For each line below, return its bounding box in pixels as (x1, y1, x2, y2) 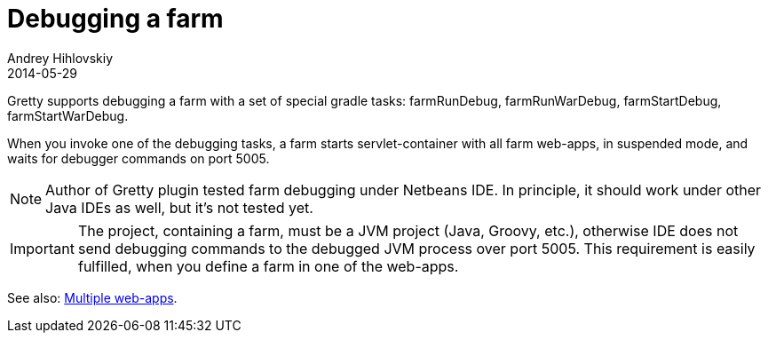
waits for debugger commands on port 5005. (7, 150, 270, 166)
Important (10, 239, 75, 257)
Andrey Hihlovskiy (7, 50, 114, 66)
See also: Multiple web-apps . (7, 289, 178, 305)
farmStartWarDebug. (7, 107, 129, 123)
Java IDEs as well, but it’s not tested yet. (45, 198, 313, 217)
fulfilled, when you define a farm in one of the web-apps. (77, 257, 459, 275)
